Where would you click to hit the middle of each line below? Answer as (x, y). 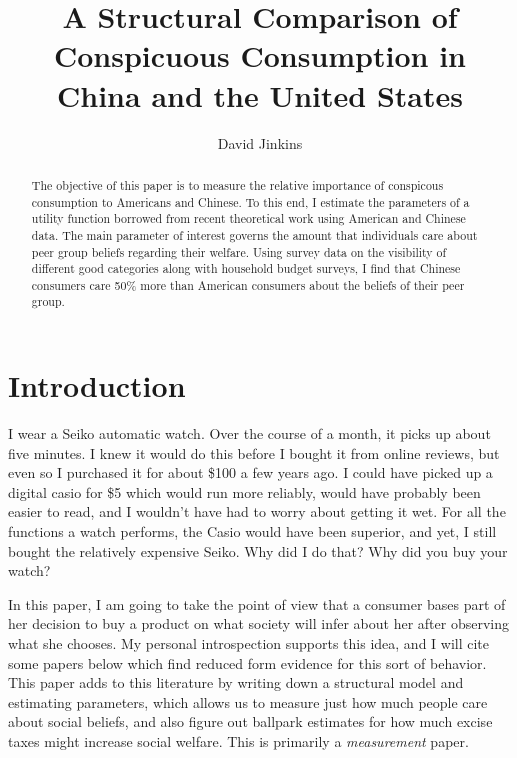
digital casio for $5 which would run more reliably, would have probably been (244, 491)
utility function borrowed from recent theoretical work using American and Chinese (248, 218)
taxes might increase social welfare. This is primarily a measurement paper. (238, 740)
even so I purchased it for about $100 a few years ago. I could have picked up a (250, 472)
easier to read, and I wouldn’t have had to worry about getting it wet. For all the (257, 511)
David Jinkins (260, 142)
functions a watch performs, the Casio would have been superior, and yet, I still (252, 531)
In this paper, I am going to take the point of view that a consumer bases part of (257, 603)
